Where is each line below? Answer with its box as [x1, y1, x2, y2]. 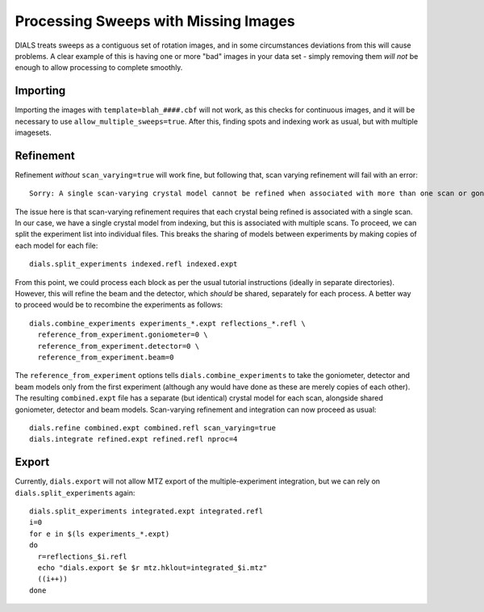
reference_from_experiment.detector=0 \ [37, 342, 200, 350]
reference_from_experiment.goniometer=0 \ [37, 330, 209, 339]
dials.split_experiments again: [15, 488, 136, 497]
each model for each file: [15, 241, 98, 250]
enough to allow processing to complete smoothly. [15, 63, 183, 73]
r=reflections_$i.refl [37, 551, 127, 561]
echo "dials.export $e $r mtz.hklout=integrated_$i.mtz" [37, 563, 268, 572]
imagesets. [15, 128, 52, 137]
